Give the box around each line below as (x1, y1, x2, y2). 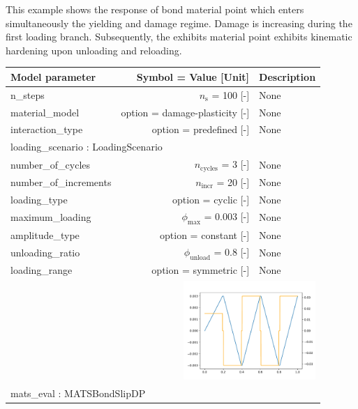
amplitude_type (10, 227, 80, 242)
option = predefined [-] (151, 122, 250, 137)
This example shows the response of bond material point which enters (6, 2, 304, 16)
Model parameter (10, 69, 96, 84)
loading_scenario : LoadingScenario (10, 139, 163, 154)
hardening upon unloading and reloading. (6, 43, 182, 57)
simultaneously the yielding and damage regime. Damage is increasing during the (6, 15, 352, 30)
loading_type (10, 192, 68, 206)
